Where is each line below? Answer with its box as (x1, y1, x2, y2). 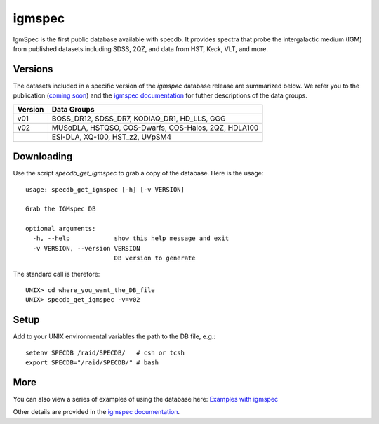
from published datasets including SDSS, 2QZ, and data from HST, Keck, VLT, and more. (13, 44, 268, 53)
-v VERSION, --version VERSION (32, 244, 140, 252)
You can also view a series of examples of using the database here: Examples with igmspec (13, 395, 279, 404)
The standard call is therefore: (13, 270, 100, 278)
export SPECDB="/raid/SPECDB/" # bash (25, 359, 159, 366)
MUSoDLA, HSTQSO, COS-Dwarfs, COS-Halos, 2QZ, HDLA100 (51, 123, 259, 133)
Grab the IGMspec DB (25, 205, 96, 213)
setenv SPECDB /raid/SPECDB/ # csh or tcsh (25, 348, 185, 357)
